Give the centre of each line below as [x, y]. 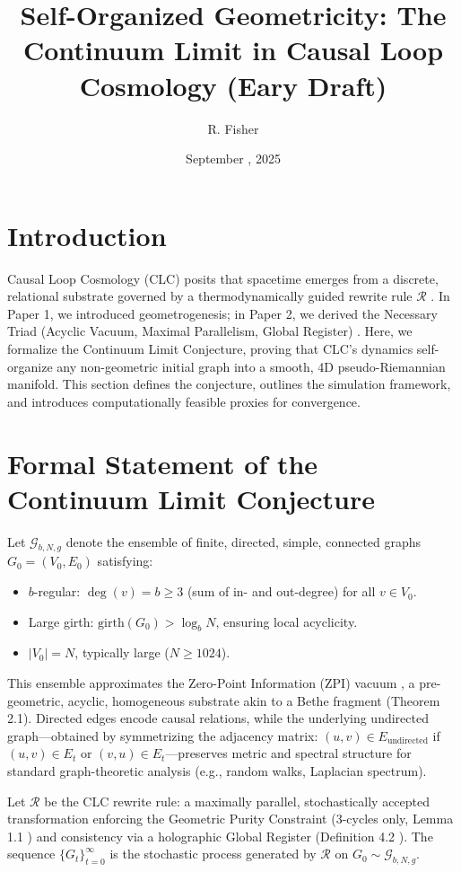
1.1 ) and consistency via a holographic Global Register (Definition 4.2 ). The [220, 836]
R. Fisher [233, 128]
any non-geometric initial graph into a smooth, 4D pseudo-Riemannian [251, 366]
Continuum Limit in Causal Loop [233, 50]
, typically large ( [122, 652]
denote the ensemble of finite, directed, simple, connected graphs [244, 541]
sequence [31, 854]
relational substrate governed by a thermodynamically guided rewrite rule [210, 296]
